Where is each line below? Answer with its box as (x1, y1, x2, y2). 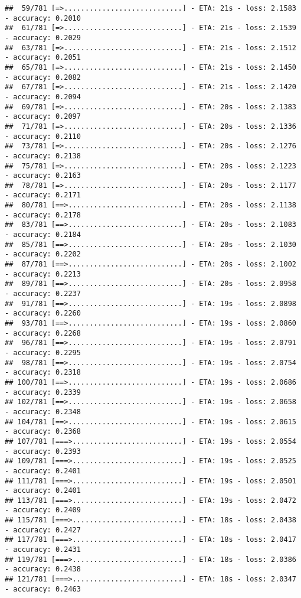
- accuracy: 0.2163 (5, 171, 81, 180)
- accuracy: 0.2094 (5, 92, 81, 101)
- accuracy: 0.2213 (5, 269, 81, 278)
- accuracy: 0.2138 (5, 151, 81, 160)
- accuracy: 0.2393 (5, 447, 81, 456)
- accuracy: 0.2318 (5, 368, 81, 377)
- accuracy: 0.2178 (5, 210, 81, 219)
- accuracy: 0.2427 (5, 525, 81, 534)
